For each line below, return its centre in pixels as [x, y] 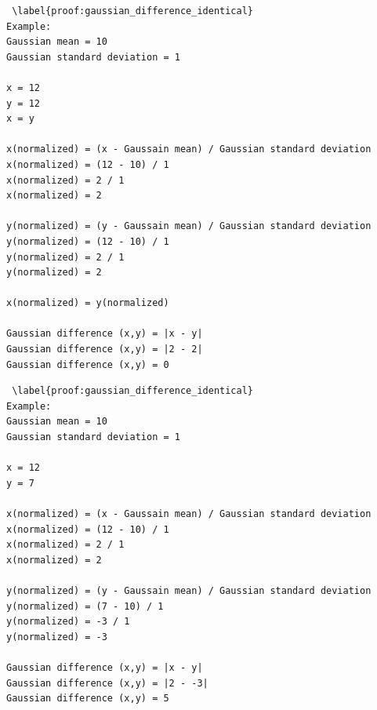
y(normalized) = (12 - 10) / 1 [88, 241]
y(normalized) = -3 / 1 [68, 622]
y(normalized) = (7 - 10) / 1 [85, 606]
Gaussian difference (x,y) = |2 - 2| [105, 350]
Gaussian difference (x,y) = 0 [88, 364]
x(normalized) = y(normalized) [88, 303]
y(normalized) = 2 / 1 [65, 257]
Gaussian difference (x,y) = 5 [88, 699]
